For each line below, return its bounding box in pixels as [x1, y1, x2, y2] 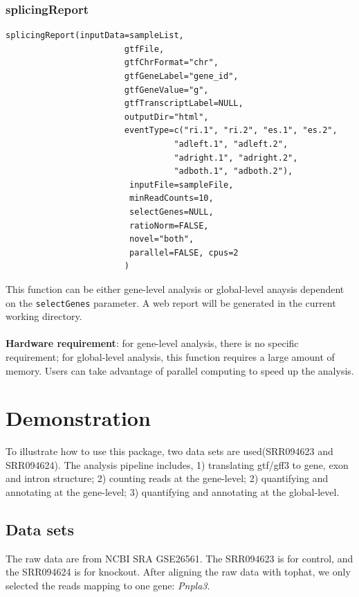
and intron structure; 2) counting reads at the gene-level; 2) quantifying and [6, 471, 329, 485]
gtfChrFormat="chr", [124, 57, 219, 68]
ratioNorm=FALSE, [129, 220, 209, 231]
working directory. [6, 309, 82, 323]
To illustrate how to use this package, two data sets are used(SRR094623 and [6, 444, 333, 458]
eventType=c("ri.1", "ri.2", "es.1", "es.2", [124, 125, 338, 136]
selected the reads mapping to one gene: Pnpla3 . [6, 578, 210, 593]
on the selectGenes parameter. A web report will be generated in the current [6, 295, 336, 310]
